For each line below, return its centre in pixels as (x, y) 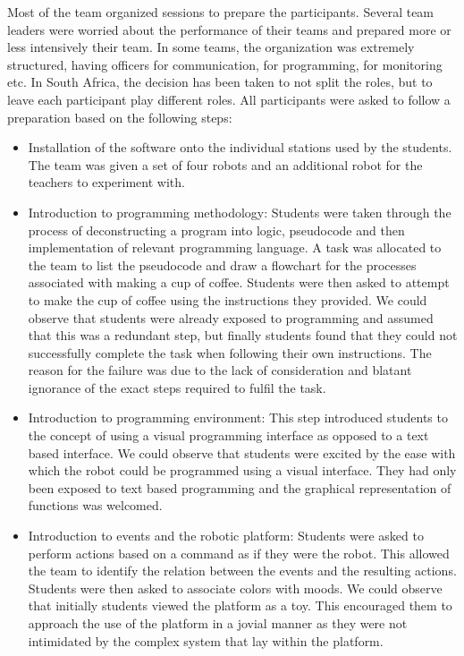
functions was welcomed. (95, 505)
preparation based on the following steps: (120, 117)
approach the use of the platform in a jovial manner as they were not (218, 623)
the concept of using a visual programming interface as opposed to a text (228, 435)
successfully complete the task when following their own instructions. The (230, 352)
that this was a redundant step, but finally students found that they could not (243, 335)
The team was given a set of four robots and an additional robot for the (225, 164)
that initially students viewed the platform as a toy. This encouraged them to (240, 605)
